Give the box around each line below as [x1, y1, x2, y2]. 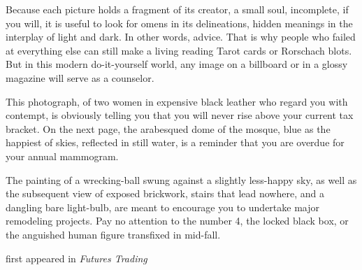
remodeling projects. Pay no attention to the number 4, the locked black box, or [6, 213, 349, 228]
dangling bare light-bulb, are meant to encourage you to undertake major [6, 199, 320, 214]
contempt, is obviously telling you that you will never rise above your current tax [6, 108, 354, 122]
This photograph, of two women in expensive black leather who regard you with [6, 94, 348, 108]
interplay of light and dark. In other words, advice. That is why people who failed [6, 29, 356, 44]
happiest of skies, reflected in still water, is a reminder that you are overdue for [6, 135, 345, 150]
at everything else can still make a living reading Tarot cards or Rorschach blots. [6, 43, 352, 57]
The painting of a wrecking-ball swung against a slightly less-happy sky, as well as [6, 172, 357, 187]
